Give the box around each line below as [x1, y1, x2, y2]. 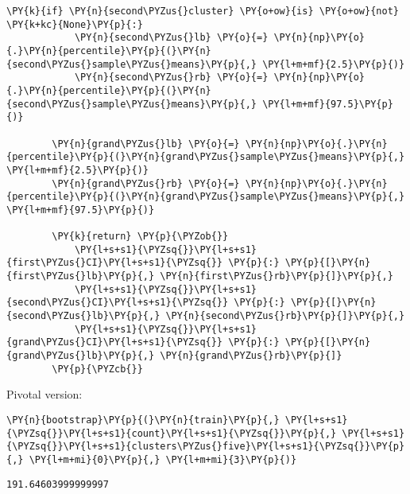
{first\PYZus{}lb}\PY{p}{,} [6, 270, 155, 282]
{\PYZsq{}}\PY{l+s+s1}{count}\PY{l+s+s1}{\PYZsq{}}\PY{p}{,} [6, 427, 337, 439]
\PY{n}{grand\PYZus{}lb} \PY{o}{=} [52, 138, 240, 150]
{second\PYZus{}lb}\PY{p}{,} [6, 310, 161, 322]
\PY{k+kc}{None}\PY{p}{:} [6, 18, 143, 30]
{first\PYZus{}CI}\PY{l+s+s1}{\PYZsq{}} [6, 257, 223, 269]
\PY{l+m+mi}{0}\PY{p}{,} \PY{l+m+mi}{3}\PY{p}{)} [29, 453, 297, 465]
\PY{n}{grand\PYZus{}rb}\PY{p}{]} [160, 350, 342, 362]
